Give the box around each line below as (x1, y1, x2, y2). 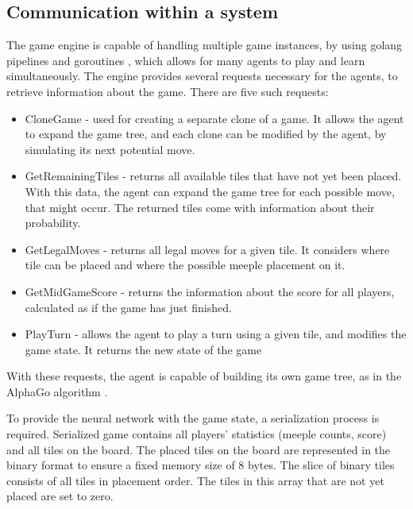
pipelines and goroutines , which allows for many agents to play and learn (6, 52, 365, 68)
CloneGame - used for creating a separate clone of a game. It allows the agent (25, 110, 404, 126)
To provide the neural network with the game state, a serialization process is (6, 410, 380, 426)
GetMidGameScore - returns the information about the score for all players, (25, 283, 395, 299)
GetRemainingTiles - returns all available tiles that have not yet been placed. (25, 168, 402, 184)
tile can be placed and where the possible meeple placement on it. (25, 256, 345, 273)
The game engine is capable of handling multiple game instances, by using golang (6, 37, 403, 53)
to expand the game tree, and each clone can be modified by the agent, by (25, 125, 387, 142)
